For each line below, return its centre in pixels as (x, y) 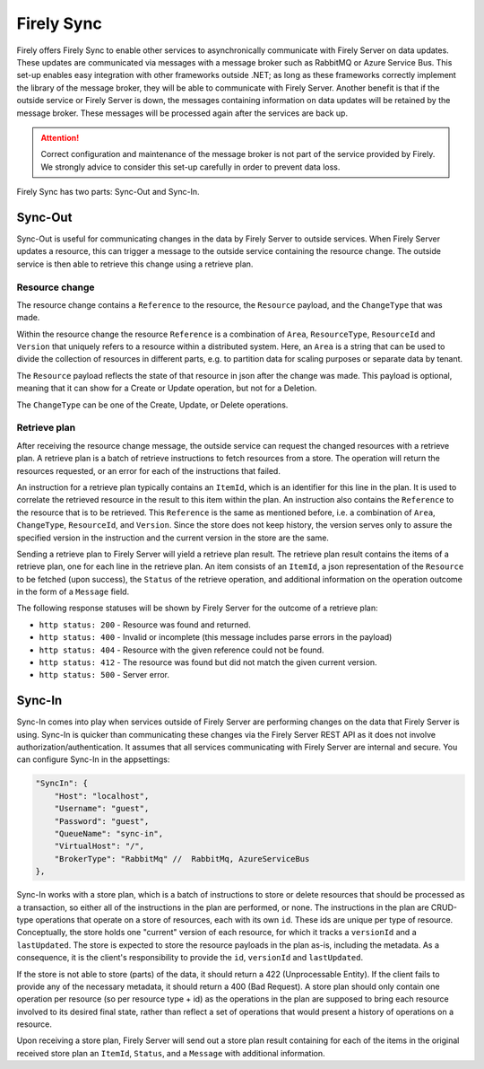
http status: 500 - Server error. (104, 675)
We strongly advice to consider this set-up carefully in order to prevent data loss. (190, 167)
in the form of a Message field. (73, 591)
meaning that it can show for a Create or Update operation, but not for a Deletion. (167, 388)
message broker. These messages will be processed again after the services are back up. (182, 113)
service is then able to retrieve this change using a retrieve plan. (135, 264)
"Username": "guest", (102, 809)
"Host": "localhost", (102, 796)
